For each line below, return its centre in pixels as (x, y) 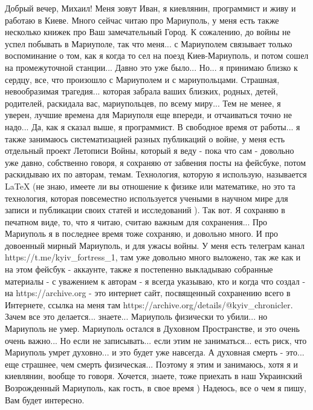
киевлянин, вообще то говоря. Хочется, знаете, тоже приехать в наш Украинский (154, 376)
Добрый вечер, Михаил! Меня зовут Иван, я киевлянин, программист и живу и (150, 8)
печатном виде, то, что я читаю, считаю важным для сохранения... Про (136, 221)
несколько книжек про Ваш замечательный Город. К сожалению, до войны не (148, 32)
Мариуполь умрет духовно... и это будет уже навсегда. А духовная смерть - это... (155, 352)
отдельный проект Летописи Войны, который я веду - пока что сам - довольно (150, 150)
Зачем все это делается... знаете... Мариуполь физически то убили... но (136, 316)
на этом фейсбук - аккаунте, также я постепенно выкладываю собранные (139, 269)
